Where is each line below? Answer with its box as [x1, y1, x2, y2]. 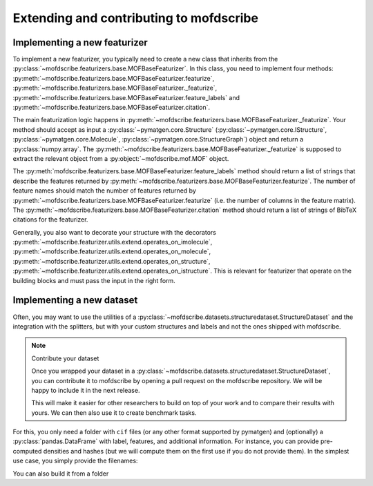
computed [12, 447, 42, 455]
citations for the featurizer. [12, 215, 88, 224]
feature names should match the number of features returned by [12, 186, 197, 195]
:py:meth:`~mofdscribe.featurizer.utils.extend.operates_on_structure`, [12, 257, 211, 265]
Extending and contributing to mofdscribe [12, 10, 259, 26]
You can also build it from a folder [12, 469, 109, 478]
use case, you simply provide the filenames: [12, 456, 138, 465]
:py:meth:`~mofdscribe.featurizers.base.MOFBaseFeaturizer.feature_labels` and [12, 93, 240, 101]
